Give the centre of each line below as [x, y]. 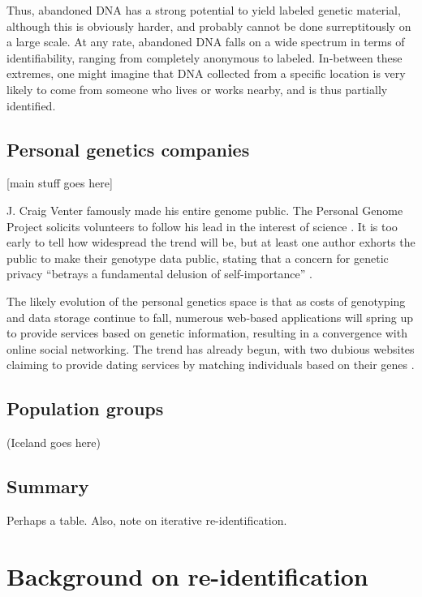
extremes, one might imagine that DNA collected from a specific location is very [206, 73]
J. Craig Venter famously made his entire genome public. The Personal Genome [205, 210]
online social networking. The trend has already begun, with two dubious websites [211, 348]
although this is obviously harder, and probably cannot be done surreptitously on [209, 26]
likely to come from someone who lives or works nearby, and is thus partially [197, 89]
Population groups [85, 408]
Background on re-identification [187, 576]
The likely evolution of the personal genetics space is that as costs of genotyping [206, 301]
